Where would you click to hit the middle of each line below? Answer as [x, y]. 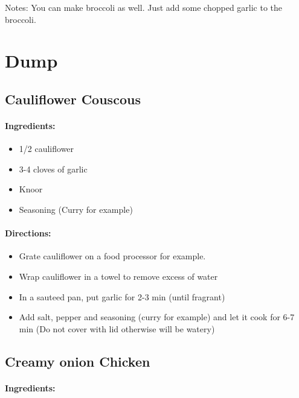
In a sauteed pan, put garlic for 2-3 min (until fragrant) [122, 296]
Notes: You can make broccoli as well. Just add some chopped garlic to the [144, 7]
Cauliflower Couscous [73, 99]
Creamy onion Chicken [78, 361]
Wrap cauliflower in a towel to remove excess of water [118, 276]
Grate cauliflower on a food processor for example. [112, 256]
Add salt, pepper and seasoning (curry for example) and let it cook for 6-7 [157, 317]
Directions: [28, 233]
